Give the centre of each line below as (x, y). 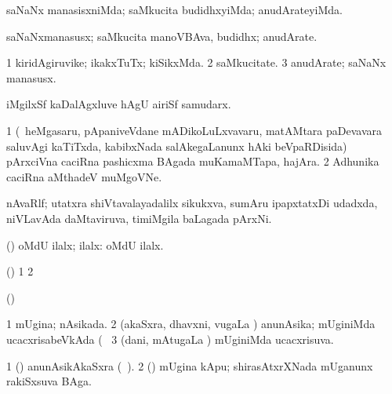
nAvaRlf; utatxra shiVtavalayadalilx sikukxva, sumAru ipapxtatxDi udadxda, (192, 203)
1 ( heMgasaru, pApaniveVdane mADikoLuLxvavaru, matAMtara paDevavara (194, 130)
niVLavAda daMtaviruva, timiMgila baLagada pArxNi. (139, 218)
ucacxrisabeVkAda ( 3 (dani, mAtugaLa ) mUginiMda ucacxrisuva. (170, 339)
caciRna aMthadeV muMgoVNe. (84, 176)
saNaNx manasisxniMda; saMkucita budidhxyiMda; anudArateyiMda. (175, 9)
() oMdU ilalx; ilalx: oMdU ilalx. (85, 244)
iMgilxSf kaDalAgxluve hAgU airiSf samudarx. (119, 104)
